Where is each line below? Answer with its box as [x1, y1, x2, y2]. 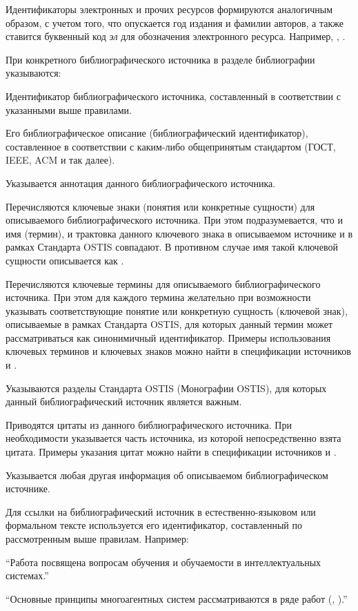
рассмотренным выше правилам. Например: [6, 532, 189, 545]
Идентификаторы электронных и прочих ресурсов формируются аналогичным [6, 2, 332, 16]
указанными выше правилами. [6, 102, 132, 117]
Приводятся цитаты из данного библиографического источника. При [6, 417, 292, 431]
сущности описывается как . [6, 253, 124, 267]
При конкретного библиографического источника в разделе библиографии [6, 52, 315, 66]
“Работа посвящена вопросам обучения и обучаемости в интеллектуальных [6, 554, 321, 569]
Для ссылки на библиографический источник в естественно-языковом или [6, 504, 316, 518]
